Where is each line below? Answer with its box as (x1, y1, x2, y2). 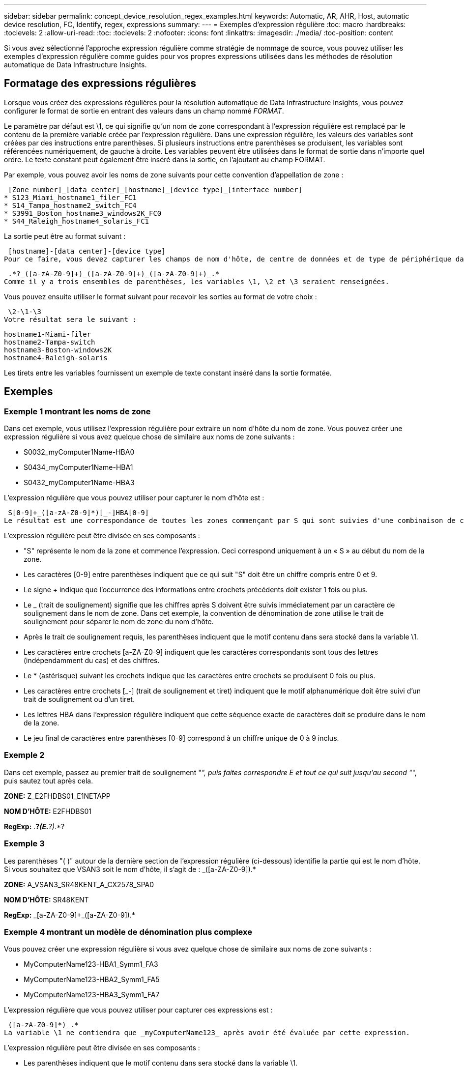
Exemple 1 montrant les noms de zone (4, 406, 151, 416)
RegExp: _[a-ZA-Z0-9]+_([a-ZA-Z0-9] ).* (4, 910, 135, 919)
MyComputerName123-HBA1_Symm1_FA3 (24, 960, 158, 969)
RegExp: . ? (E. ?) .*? (4, 822, 65, 831)
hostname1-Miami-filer (4, 330, 91, 338)
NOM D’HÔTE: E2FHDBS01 (4, 807, 91, 815)
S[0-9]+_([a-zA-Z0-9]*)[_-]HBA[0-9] (8, 509, 149, 517)
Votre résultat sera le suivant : (4, 315, 137, 323)
